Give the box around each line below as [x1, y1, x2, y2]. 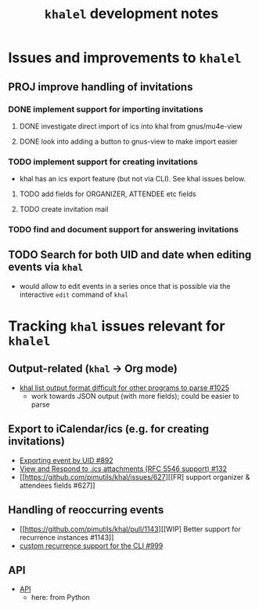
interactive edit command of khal [19, 290, 129, 299]
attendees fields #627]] [19, 480, 95, 490]
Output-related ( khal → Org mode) [8, 362, 178, 375]
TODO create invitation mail [19, 205, 109, 214]
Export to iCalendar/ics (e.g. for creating [8, 422, 210, 436]
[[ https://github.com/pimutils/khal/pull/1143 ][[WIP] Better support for [19, 524, 241, 534]
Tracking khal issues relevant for [8, 317, 225, 335]
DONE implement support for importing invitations [8, 104, 203, 115]
